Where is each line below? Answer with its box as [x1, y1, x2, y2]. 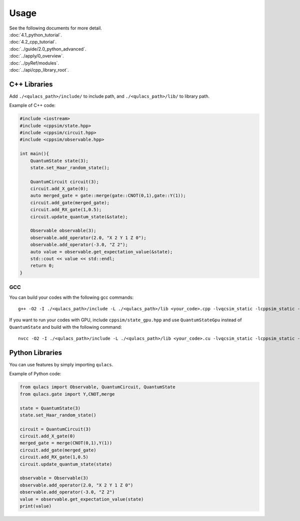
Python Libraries [9, 348, 62, 357]
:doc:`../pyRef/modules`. [9, 60, 59, 66]
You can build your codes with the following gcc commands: [9, 294, 134, 300]
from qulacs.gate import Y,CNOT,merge [19, 391, 115, 397]
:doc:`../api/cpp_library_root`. [9, 67, 69, 73]
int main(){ [19, 151, 49, 157]
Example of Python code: [9, 371, 61, 377]
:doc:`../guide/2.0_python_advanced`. [9, 46, 86, 52]
